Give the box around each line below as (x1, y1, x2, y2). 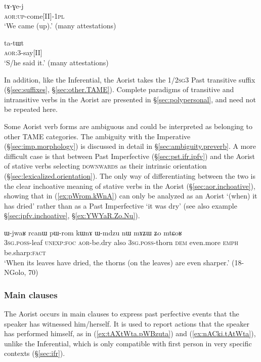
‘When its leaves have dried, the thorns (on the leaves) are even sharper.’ (4, 257, 230, 267)
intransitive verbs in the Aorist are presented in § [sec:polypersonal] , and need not (4, 94, 256, 104)
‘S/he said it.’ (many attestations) (4, 57, 109, 67)
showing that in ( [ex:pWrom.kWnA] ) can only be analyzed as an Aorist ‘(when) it (4, 190, 257, 201)
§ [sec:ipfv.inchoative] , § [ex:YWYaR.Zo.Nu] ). (4, 210, 140, 221)
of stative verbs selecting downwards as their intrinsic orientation (4, 160, 207, 171)
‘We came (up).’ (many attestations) (4, 20, 116, 31)
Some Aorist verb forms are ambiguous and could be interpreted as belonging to (4, 120, 252, 131)
